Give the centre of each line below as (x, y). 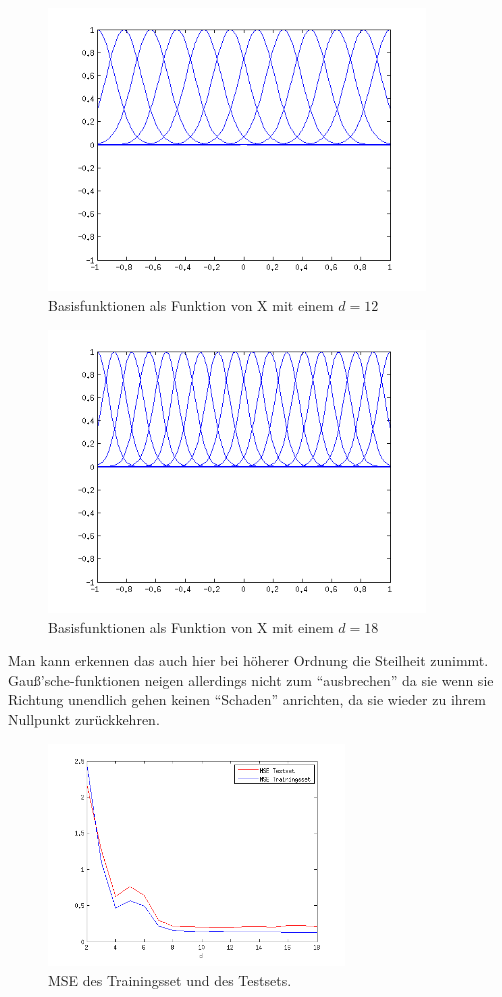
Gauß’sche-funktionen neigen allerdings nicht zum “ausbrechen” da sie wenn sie (251, 679)
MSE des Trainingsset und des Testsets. (170, 979)
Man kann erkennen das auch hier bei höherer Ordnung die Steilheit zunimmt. (248, 660)
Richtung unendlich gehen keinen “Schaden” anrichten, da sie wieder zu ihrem (247, 699)
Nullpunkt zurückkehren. (84, 719)
